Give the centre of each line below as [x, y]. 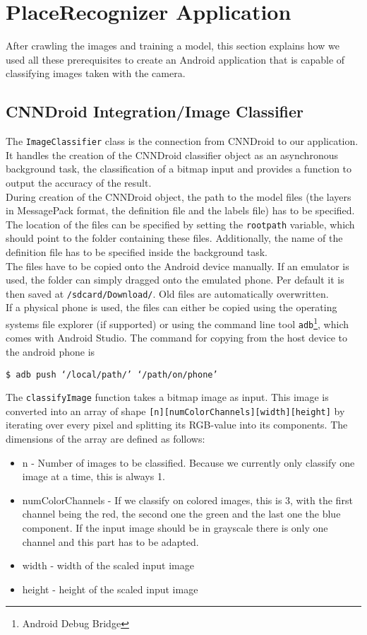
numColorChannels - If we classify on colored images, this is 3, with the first [187, 500]
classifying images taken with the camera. [96, 73]
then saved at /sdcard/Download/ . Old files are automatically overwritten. [167, 293]
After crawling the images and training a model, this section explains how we [173, 46]
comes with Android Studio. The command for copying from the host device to [177, 338]
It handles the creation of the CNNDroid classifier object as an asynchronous [172, 155]
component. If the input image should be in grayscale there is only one [175, 528]
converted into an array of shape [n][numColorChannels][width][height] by [175, 410]
